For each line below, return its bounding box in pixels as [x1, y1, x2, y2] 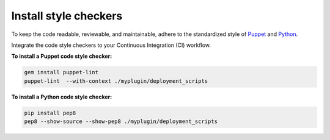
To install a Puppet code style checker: [11, 52, 112, 60]
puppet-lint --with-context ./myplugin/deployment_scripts [24, 77, 208, 85]
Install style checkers [11, 9, 123, 23]
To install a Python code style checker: [11, 93, 112, 100]
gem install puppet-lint [24, 69, 99, 76]
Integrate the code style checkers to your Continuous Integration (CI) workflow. [11, 41, 211, 49]
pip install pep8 [24, 110, 76, 116]
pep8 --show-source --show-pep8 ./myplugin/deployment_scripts [24, 118, 218, 125]
